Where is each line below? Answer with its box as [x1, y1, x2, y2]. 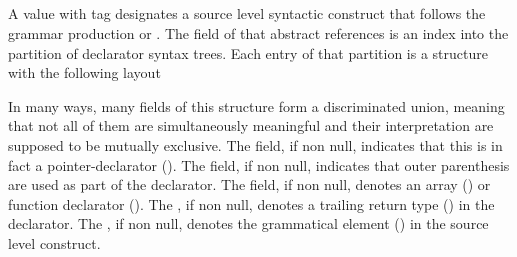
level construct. [8, 232, 101, 253]
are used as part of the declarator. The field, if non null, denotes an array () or [8, 174, 491, 195]
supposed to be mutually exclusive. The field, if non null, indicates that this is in [8, 134, 503, 155]
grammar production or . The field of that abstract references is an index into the [8, 22, 509, 43]
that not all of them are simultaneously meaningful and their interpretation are [8, 115, 494, 136]
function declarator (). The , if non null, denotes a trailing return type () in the [8, 193, 495, 214]
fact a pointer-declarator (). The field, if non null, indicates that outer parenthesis [8, 154, 510, 175]
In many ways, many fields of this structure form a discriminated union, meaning [8, 95, 505, 116]
